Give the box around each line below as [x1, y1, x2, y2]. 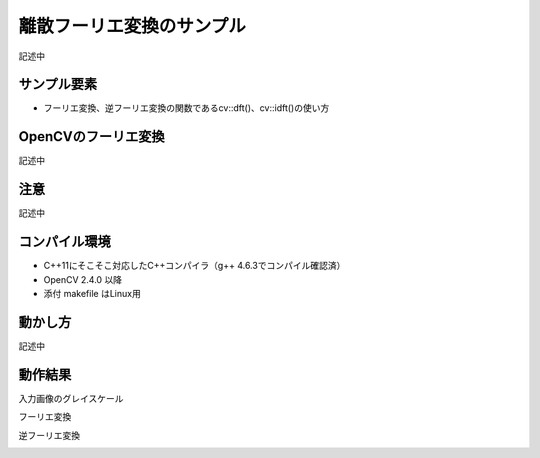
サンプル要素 [18, 76, 98, 93]
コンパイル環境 [18, 233, 111, 250]
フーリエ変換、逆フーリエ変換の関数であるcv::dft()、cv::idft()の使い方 [43, 102, 330, 114]
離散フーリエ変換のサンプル [18, 15, 247, 37]
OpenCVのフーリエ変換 [18, 128, 165, 145]
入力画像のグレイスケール [18, 392, 124, 404]
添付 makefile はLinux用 [43, 287, 142, 299]
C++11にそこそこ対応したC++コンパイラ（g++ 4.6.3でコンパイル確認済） [43, 260, 346, 272]
